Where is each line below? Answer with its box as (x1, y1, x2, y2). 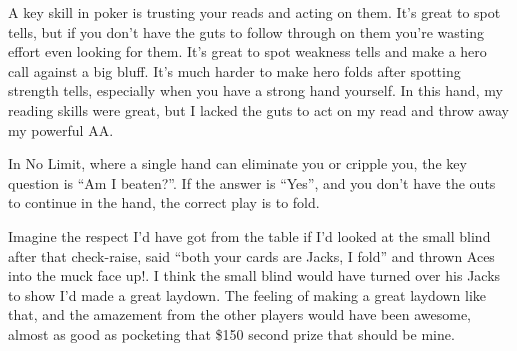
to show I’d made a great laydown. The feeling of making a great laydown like (8, 284, 487, 305)
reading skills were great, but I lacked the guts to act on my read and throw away (8, 99, 509, 120)
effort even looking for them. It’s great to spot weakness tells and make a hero (8, 41, 487, 62)
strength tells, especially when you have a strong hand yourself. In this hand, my (8, 80, 503, 101)
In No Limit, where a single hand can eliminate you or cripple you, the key (8, 153, 467, 174)
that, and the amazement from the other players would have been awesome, (8, 304, 471, 325)
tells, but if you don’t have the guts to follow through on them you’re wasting (8, 21, 484, 42)
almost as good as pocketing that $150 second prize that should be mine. (8, 323, 455, 344)
